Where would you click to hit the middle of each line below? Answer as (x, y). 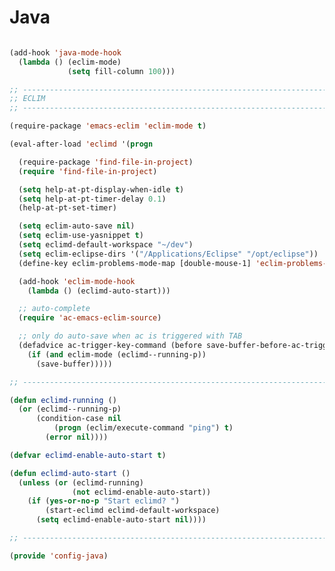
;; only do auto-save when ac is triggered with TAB (130, 336)
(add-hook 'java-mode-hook (65, 52)
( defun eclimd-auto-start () (70, 473)
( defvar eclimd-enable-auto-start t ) (88, 455)
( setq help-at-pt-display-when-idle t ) (101, 189)
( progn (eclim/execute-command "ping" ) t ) (143, 428)
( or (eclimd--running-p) (70, 409)
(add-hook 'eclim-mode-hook (77, 281)
